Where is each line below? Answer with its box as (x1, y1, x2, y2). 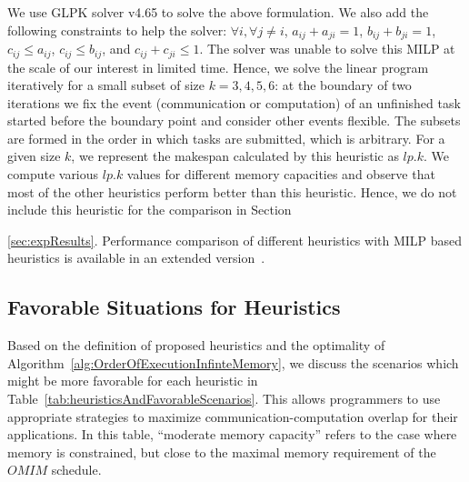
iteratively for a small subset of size (7, 75, 205, 95)
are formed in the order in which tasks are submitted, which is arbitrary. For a (7, 128, 445, 147)
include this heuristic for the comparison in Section (7, 200, 292, 219)
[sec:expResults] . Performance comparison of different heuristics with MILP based (7, 230, 463, 249)
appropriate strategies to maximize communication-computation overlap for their (7, 407, 458, 426)
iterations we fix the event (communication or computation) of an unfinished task (7, 93, 461, 112)
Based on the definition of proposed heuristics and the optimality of (7, 336, 385, 355)
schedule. (51, 460, 102, 479)
